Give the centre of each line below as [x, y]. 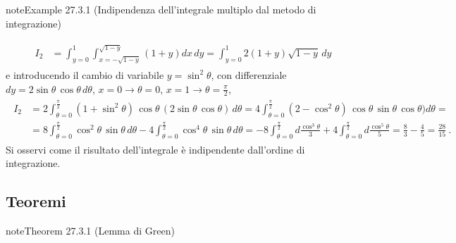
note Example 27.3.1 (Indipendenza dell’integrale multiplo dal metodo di [161, 9]
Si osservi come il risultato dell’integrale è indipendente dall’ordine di [155, 149]
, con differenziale [249, 74]
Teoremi [36, 201]
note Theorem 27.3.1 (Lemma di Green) [90, 231]
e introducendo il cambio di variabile [85, 74]
